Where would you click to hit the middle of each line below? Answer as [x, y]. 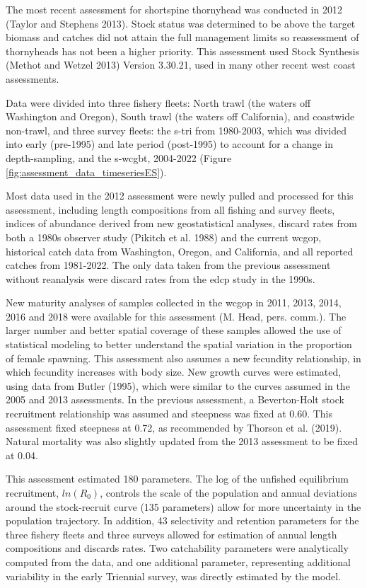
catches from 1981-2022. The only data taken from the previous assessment [168, 265]
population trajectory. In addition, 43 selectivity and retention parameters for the [182, 520]
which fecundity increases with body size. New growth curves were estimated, [174, 372]
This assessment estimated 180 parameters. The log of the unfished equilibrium [177, 479]
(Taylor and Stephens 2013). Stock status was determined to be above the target [181, 23]
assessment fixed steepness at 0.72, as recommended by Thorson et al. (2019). [174, 427]
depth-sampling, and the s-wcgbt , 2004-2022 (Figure [119, 157]
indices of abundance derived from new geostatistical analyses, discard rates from [181, 223]
